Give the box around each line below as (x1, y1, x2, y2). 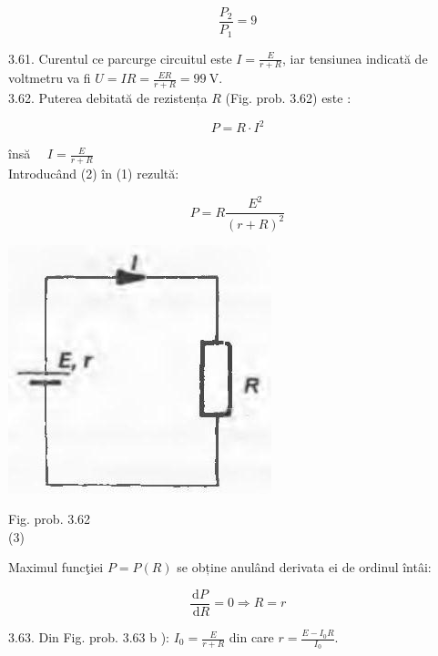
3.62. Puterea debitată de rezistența (8, 88, 208, 108)
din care (229, 628, 274, 647)
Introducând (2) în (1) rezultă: (8, 164, 179, 183)
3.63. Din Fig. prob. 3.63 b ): (8, 628, 170, 647)
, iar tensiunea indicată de (282, 48, 428, 67)
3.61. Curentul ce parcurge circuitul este (8, 48, 232, 67)
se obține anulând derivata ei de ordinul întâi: (177, 558, 432, 577)
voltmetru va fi (8, 68, 91, 87)
